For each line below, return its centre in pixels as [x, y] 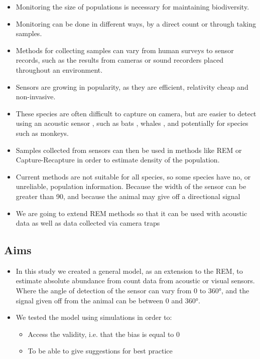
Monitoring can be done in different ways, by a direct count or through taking [136, 23]
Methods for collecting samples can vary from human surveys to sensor [125, 50]
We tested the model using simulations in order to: [94, 317]
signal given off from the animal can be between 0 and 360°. [108, 300]
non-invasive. [36, 97]
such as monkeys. [42, 133]
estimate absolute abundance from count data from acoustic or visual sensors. [135, 281]
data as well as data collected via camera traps [88, 223]
